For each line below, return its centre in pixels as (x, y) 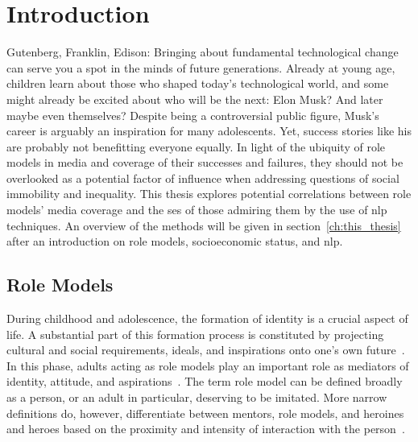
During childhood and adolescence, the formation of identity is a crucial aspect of (207, 318)
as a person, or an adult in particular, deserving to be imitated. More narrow (197, 397)
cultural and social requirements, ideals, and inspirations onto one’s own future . (206, 350)
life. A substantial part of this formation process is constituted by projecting (195, 334)
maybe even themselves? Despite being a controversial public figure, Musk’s (193, 115)
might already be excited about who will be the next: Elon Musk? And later (195, 99)
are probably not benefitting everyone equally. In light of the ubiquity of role (196, 146)
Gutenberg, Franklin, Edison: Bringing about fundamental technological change (203, 52)
